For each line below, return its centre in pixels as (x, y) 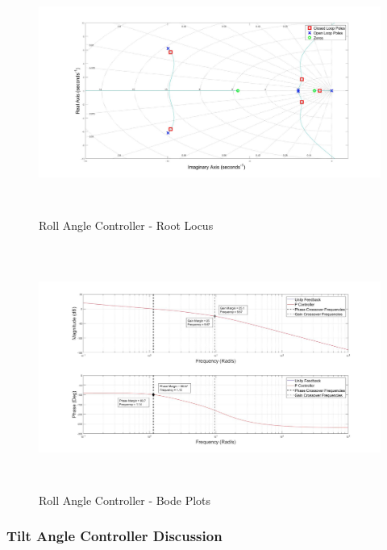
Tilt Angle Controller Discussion (114, 536)
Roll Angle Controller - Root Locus (126, 225)
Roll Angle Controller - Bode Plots (125, 500)
